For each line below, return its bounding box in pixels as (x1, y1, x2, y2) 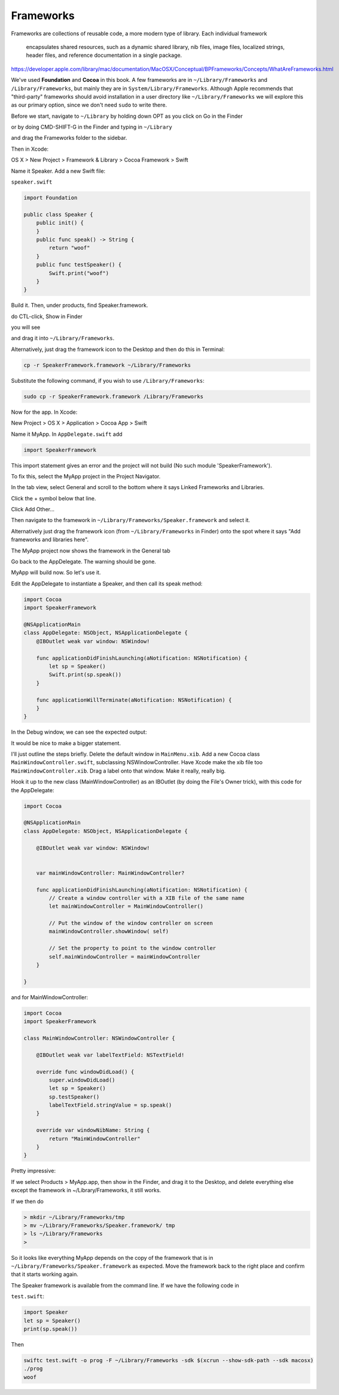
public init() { (36, 219, 84, 227)
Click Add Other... (11, 506, 55, 513)
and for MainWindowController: (11, 993, 88, 1001)
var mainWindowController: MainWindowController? (36, 869, 185, 876)
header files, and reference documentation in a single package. (26, 51, 182, 59)
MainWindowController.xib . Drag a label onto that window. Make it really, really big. (11, 767, 226, 774)
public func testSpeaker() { (36, 261, 122, 268)
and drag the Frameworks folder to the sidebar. (11, 135, 127, 142)
